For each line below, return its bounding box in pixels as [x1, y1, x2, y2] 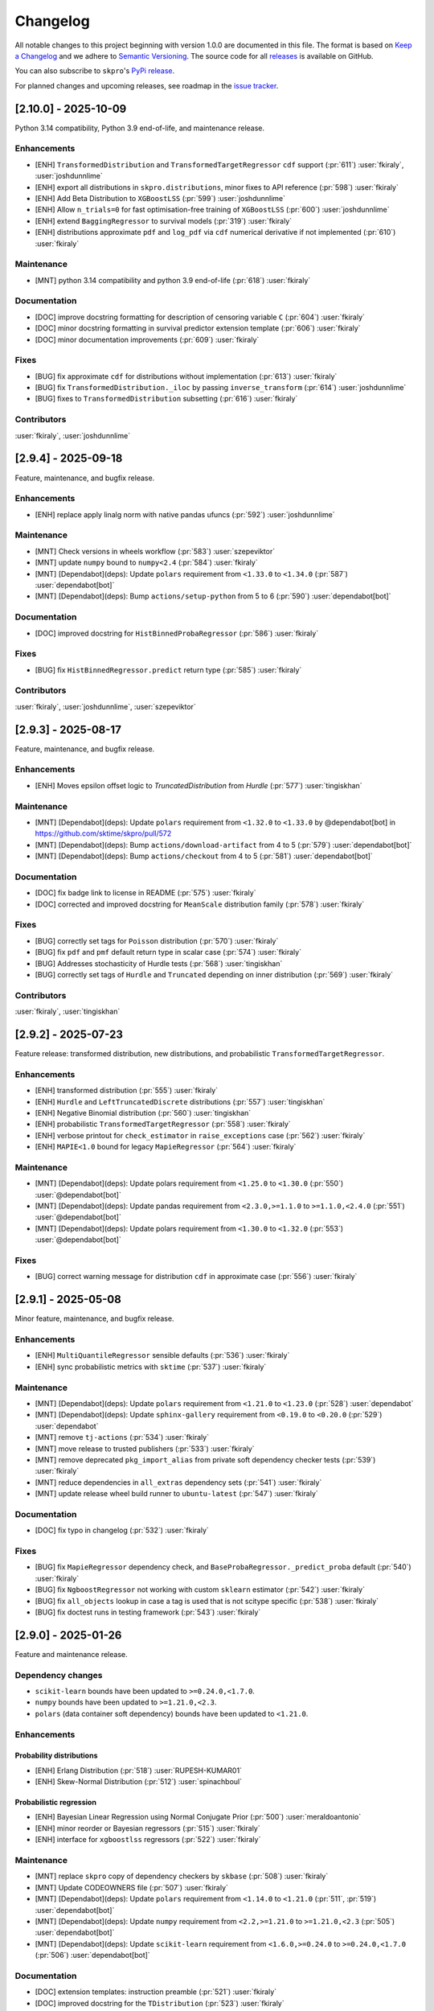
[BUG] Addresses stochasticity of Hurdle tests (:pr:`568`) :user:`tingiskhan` [35, 958, 283, 968]
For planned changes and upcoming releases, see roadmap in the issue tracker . [14, 80, 279, 90]
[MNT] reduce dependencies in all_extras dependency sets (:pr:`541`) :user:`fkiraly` [35, 1477, 322, 1487]
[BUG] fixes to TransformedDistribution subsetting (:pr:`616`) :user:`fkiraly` [35, 394, 298, 404]
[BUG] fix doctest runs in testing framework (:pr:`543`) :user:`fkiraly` [35, 1607, 261, 1617]
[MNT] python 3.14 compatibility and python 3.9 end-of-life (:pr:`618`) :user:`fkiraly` [35, 275, 311, 285]
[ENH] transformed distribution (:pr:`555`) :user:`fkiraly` [35, 1086, 219, 1096]
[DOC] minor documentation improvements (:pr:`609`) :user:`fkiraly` [35, 335, 260, 344]
